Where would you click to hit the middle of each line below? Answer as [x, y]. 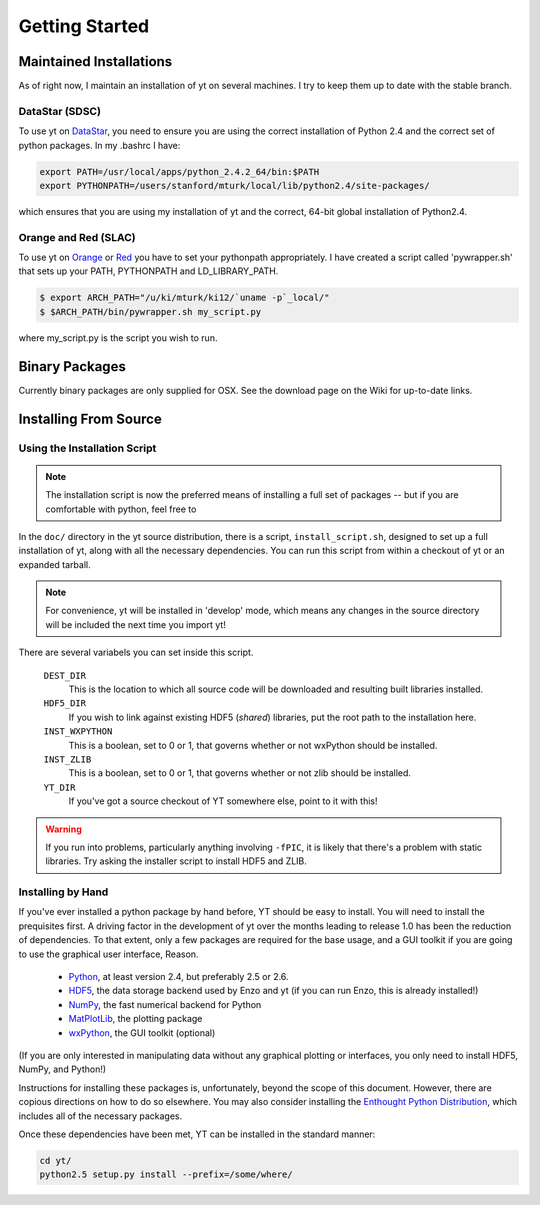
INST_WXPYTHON [78, 731]
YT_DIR [59, 787]
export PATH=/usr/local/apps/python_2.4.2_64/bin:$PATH [179, 171]
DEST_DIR [65, 675]
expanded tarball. [54, 564]
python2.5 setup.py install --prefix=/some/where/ [166, 1174]
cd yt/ [55, 1160]
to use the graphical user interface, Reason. [108, 954]
